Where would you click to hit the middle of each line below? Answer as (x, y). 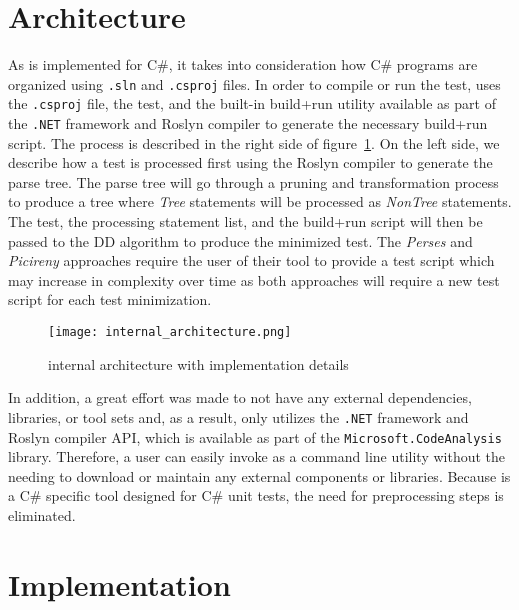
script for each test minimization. (110, 299)
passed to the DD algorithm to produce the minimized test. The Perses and (240, 240)
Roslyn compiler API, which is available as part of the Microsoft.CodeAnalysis (255, 436)
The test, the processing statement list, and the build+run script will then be (245, 221)
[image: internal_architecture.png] (170, 332)
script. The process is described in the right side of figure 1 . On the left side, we (254, 142)
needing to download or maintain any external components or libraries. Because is (259, 475)
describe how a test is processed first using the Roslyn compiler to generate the (250, 162)
